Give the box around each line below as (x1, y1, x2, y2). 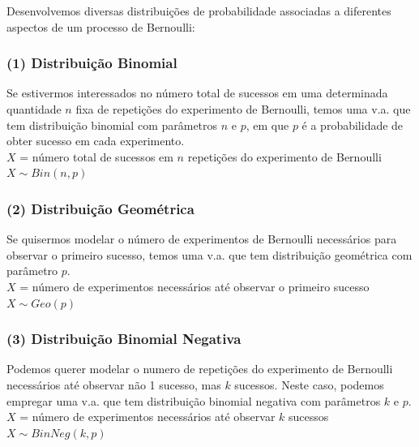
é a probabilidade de (301, 116, 404, 133)
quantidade (6, 101, 62, 117)
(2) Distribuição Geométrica (6, 198, 195, 218)
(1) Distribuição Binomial (6, 53, 177, 73)
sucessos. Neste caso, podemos (234, 376, 384, 393)
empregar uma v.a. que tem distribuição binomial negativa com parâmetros (6, 392, 381, 409)
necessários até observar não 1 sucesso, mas (6, 376, 221, 393)
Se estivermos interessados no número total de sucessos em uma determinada (6, 84, 388, 101)
